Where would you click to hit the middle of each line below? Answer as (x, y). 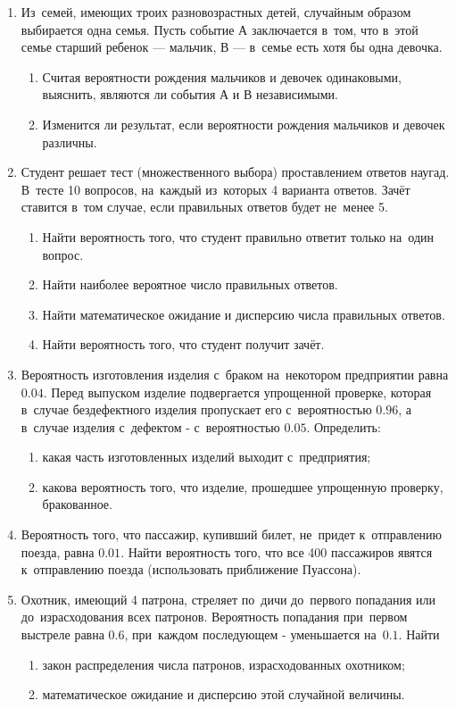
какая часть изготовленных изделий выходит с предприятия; (207, 457)
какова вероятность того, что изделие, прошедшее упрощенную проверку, (243, 486)
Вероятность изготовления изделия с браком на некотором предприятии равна (235, 374)
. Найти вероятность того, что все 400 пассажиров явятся (277, 551)
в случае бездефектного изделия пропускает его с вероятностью (196, 409)
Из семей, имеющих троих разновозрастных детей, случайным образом (216, 12)
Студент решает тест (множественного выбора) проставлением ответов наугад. (235, 172)
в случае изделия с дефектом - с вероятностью (150, 426)
